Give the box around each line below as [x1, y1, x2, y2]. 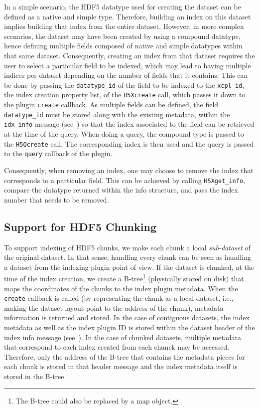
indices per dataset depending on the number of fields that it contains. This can [4, 70, 248, 80]
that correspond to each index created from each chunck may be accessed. [4, 342, 230, 352]
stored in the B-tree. [4, 371, 66, 382]
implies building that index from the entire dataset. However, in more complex [4, 21, 244, 31]
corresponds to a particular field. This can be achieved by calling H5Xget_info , [4, 175, 245, 185]
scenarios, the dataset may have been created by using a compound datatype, [4, 30, 241, 41]
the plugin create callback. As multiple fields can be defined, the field [4, 99, 219, 110]
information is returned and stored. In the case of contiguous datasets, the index [4, 312, 250, 323]
